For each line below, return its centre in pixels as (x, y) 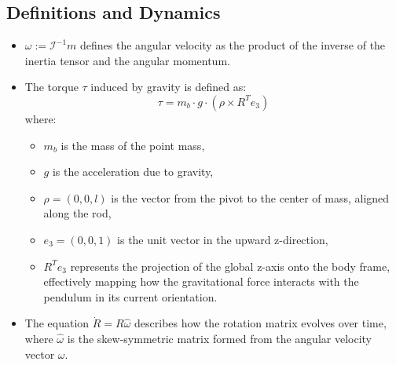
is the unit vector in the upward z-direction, (223, 239)
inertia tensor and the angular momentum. (127, 60)
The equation (57, 323)
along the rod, (77, 213)
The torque (51, 87)
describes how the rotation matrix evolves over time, (260, 323)
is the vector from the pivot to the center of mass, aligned (250, 197)
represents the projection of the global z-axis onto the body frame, (230, 266)
